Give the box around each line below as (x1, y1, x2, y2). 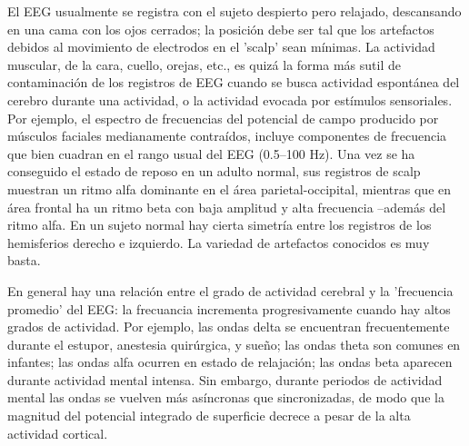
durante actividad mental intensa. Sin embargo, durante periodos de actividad (7, 370, 443, 389)
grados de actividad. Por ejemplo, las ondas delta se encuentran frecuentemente (7, 317, 450, 336)
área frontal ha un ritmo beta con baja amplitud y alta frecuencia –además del (7, 197, 446, 216)
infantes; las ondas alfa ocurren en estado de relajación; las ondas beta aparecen (7, 352, 453, 372)
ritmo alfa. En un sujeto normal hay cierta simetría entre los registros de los (7, 215, 432, 234)
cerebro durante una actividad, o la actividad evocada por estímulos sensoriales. (7, 90, 453, 109)
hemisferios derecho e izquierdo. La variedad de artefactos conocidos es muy (7, 233, 430, 252)
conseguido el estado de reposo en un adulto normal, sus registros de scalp (7, 162, 421, 181)
